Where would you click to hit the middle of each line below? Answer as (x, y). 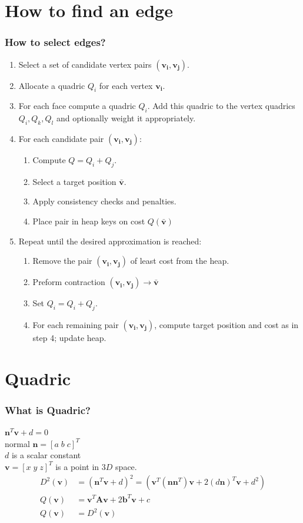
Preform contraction (69, 282)
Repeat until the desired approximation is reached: (110, 241)
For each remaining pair (76, 324)
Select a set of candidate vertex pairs (85, 64)
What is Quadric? (48, 410)
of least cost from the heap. (180, 261)
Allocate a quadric (52, 85)
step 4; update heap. (69, 337)
